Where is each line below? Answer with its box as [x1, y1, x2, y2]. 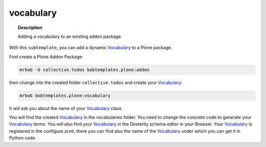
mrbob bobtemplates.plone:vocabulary [19, 92, 111, 98]
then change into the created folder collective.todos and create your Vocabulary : [9, 79, 183, 86]
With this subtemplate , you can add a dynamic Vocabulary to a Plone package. [9, 45, 172, 51]
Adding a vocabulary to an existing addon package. [18, 33, 123, 39]
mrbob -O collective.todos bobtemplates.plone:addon [19, 67, 150, 72]
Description [18, 25, 43, 30]
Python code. [9, 135, 36, 141]
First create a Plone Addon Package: [9, 54, 84, 59]
